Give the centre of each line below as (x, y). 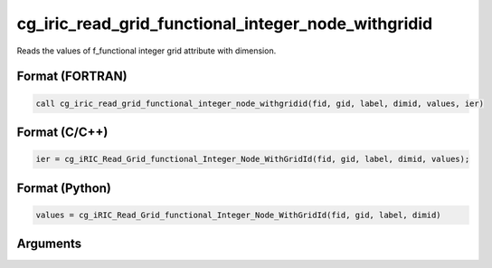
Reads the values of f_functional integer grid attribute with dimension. (147, 51)
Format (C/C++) (62, 132)
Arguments (49, 244)
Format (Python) (64, 188)
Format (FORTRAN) (72, 77)
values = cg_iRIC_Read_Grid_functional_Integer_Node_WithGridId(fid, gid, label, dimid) (239, 215)
